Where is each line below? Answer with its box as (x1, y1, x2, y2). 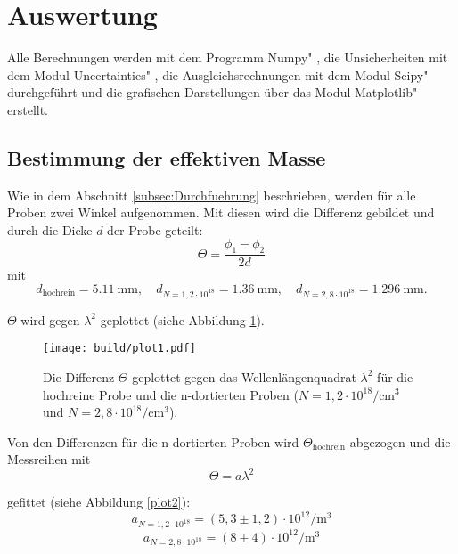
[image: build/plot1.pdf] (43, 342, 196, 355)
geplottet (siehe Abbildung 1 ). (100, 310, 265, 329)
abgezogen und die (349, 432, 451, 451)
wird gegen (20, 310, 80, 329)
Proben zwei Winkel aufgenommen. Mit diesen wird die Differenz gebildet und (7, 203, 435, 222)
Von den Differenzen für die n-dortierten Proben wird (7, 432, 299, 451)
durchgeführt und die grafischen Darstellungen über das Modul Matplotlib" (7, 83, 418, 102)
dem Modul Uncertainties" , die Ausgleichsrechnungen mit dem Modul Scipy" (7, 65, 429, 84)
